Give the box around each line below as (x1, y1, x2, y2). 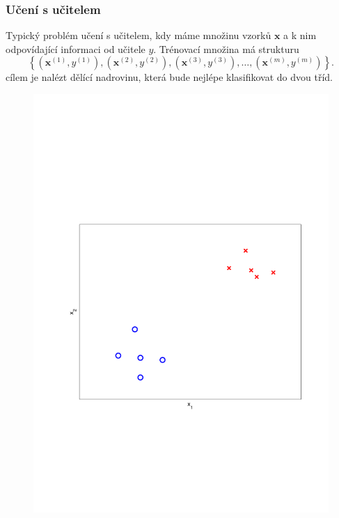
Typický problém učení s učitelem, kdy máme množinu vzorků (6, 28, 271, 43)
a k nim (283, 28, 317, 43)
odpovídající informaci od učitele (6, 41, 145, 56)
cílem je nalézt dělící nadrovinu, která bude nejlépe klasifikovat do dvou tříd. (6, 70, 333, 84)
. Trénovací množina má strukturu (153, 41, 299, 56)
